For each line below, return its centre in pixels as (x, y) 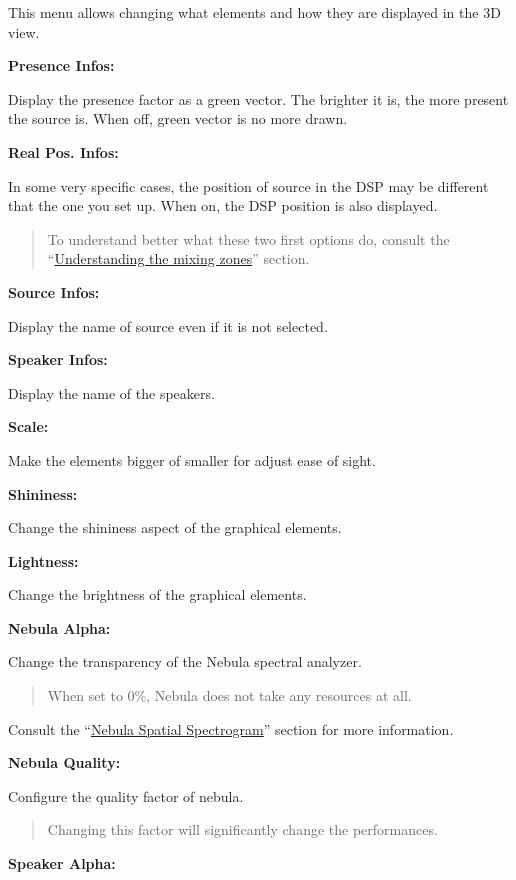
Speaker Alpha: (62, 863)
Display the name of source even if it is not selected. (168, 325)
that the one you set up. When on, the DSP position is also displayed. (223, 205)
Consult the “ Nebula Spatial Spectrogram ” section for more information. (231, 728)
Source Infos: (54, 291)
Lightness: (43, 560)
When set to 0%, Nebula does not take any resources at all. (229, 695)
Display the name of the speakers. (111, 392)
